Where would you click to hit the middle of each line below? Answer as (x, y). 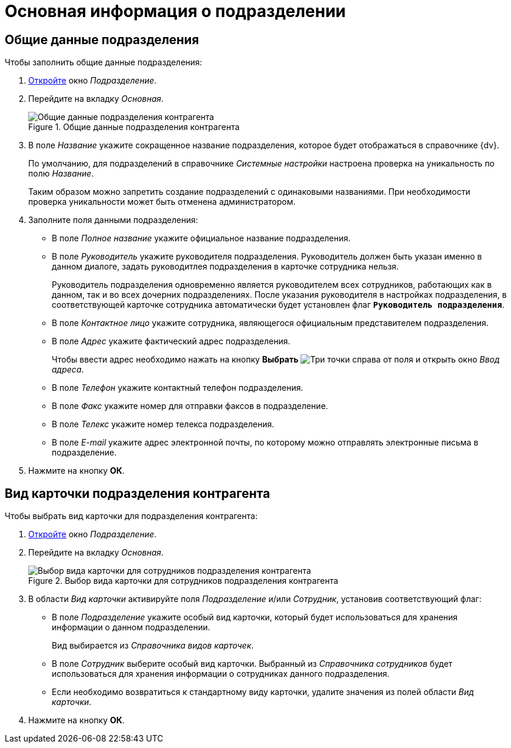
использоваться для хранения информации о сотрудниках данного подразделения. (221, 674)
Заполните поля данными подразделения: (113, 220)
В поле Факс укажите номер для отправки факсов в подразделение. (190, 406)
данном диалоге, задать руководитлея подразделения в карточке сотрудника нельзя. (225, 267)
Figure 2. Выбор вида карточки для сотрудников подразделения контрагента (183, 581)
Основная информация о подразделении (176, 11)
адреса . (68, 370)
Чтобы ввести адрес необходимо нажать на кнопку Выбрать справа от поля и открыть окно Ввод (276, 360)
